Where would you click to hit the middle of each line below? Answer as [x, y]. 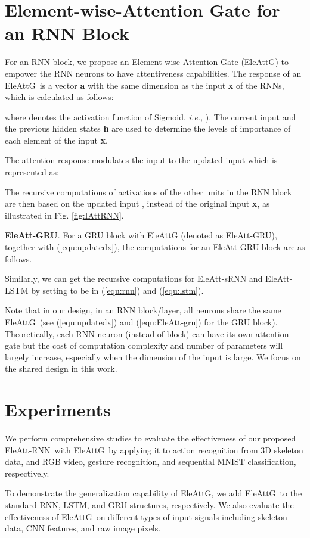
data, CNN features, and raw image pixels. [83, 528]
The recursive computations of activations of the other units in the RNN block [148, 192]
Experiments [58, 410]
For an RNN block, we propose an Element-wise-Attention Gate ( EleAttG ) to [147, 62]
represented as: [32, 172]
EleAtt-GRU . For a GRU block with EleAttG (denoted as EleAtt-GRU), [141, 235]
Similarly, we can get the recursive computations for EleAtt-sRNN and [134, 279]
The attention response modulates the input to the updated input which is [141, 160]
